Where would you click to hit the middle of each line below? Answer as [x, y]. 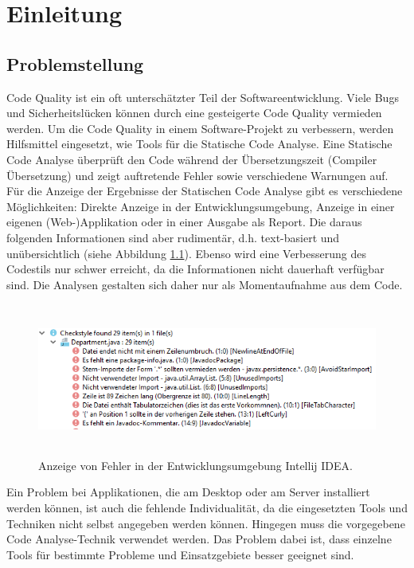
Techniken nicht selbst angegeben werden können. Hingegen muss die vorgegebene [206, 523]
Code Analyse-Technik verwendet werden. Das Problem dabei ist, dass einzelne [199, 539]
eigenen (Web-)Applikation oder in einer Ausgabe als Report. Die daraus [184, 222]
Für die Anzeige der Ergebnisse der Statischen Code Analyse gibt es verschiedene [205, 191]
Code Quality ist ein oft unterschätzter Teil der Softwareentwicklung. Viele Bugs [203, 97]
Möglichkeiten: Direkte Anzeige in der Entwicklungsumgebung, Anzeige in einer [201, 206]
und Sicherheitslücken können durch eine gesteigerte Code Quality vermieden [194, 113]
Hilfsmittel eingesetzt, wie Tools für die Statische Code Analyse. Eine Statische [199, 144]
